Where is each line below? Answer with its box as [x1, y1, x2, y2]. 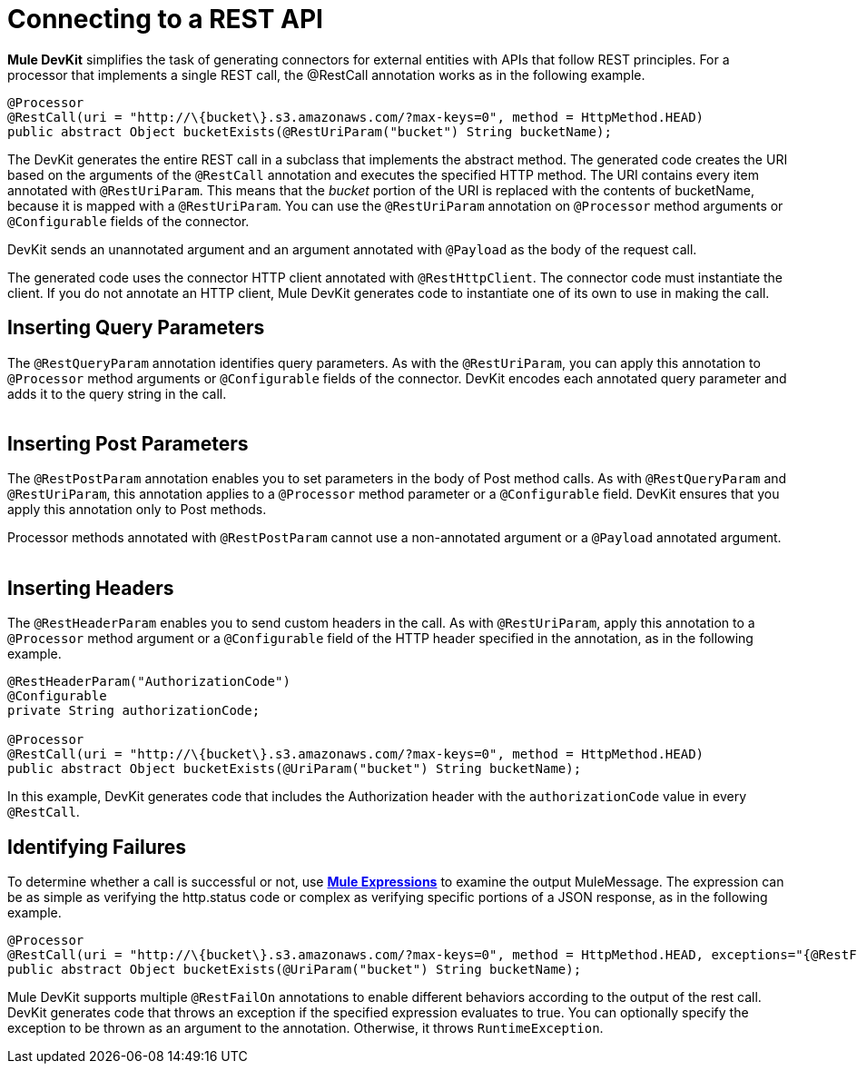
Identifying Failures [7, 835, 187, 858]
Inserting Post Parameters [7, 432, 249, 456]
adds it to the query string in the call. [7, 385, 227, 402]
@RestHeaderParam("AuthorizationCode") [7, 674, 291, 689]
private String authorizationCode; [7, 703, 261, 719]
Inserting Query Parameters [7, 316, 265, 340]
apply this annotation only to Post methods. [7, 501, 267, 518]
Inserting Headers [7, 576, 174, 600]
